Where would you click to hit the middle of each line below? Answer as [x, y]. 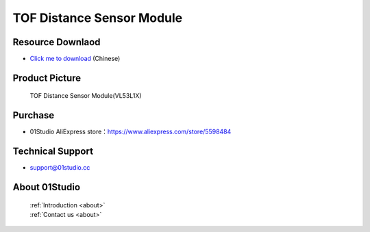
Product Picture [47, 78]
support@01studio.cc [60, 168]
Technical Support [53, 152]
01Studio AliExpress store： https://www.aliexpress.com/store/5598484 [131, 132]
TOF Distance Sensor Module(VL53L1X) [86, 96]
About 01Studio [47, 187]
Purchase [34, 115]
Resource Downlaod [57, 42]
